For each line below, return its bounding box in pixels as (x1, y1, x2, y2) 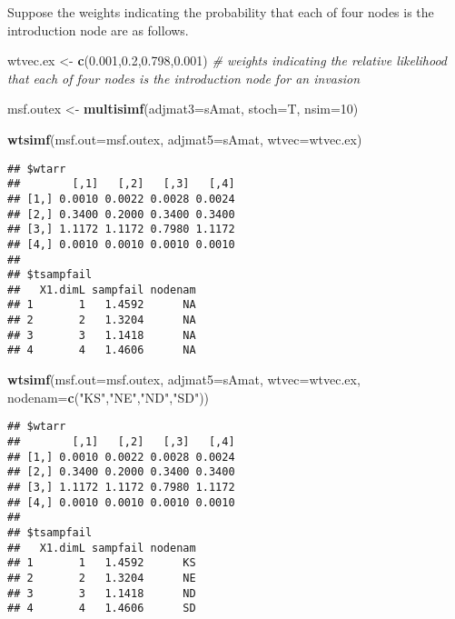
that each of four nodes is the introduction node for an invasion (7, 68, 361, 87)
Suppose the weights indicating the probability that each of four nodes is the (7, 3, 434, 21)
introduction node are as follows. (7, 20, 189, 39)
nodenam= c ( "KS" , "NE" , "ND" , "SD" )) (7, 387, 210, 406)
